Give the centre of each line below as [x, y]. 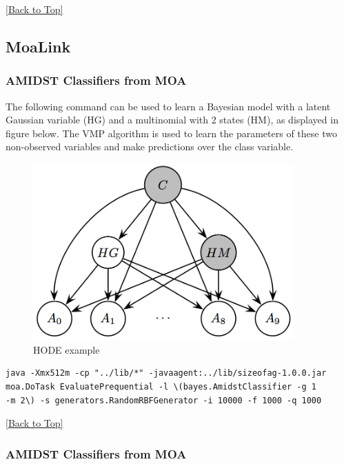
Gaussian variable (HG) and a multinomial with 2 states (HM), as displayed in [172, 120]
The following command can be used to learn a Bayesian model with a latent [168, 106]
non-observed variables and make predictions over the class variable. [150, 147]
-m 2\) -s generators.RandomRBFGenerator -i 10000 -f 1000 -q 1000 [164, 400]
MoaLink [38, 46]
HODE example [67, 349]
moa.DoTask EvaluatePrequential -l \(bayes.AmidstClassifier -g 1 [161, 386]
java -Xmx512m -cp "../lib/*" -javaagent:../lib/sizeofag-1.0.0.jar [166, 373]
